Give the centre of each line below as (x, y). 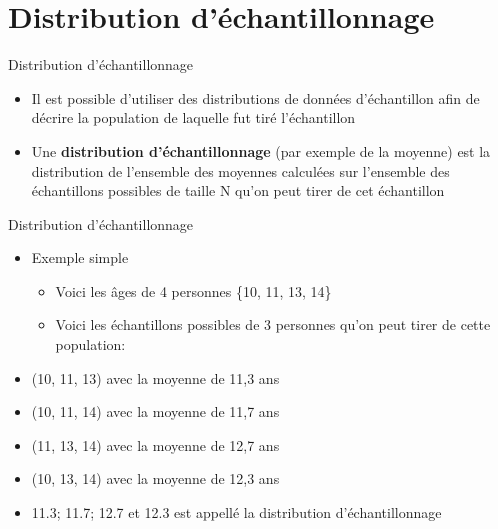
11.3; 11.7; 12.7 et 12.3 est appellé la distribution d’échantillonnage (236, 512)
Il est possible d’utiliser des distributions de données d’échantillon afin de (255, 97)
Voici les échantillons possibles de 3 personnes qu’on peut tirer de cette (273, 324)
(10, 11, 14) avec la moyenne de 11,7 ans (155, 411)
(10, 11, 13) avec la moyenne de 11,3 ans (155, 377)
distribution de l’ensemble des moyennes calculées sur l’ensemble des (240, 170)
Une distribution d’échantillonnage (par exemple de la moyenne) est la (261, 150)
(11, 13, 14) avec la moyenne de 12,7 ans (155, 444)
